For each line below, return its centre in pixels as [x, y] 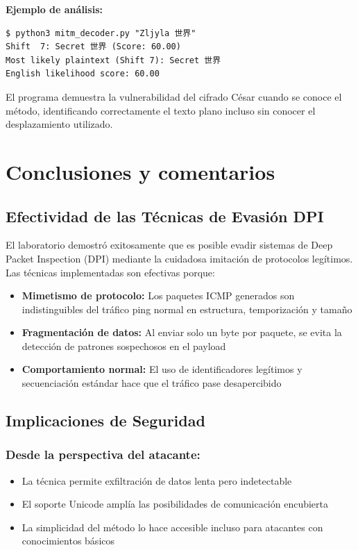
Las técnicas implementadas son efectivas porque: [110, 272]
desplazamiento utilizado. [59, 124]
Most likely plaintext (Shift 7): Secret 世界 [113, 60]
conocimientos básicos [68, 541]
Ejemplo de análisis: [54, 9]
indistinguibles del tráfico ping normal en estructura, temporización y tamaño [187, 309]
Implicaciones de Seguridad [105, 420]
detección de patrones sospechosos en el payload [124, 345]
